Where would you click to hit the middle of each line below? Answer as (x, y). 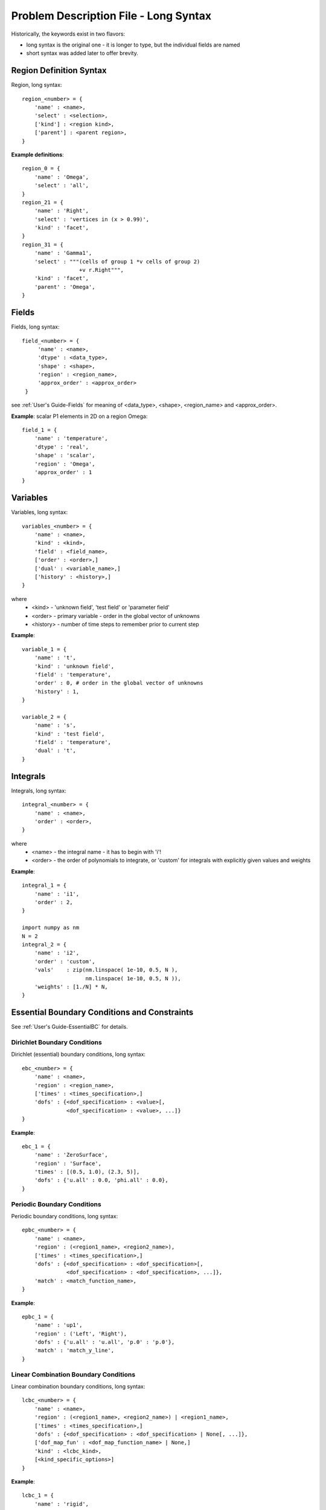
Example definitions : (38, 155)
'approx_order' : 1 (63, 472)
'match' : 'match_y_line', (74, 1351)
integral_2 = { (44, 944)
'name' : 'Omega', (62, 177)
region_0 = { (41, 169)
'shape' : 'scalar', (65, 455)
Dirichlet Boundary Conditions (56, 1042)
